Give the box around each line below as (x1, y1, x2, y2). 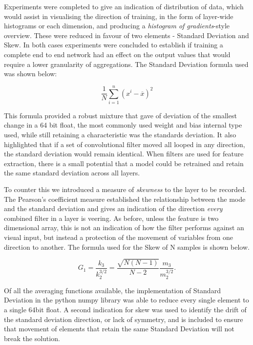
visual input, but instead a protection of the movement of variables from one (4, 232, 233, 242)
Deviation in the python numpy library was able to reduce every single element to (4, 295, 249, 305)
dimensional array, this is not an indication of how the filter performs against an (4, 222, 244, 233)
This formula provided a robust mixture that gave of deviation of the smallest (4, 110, 237, 120)
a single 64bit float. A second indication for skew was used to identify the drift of (4, 304, 247, 315)
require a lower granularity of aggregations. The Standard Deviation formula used (4, 59, 249, 69)
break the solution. (4, 333, 60, 343)
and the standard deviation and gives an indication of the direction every (4, 203, 223, 214)
